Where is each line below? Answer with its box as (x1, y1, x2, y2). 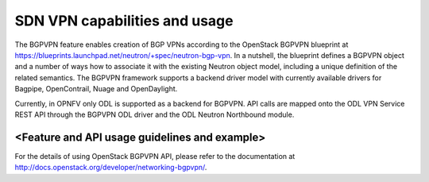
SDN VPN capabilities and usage (14, 12, 234, 29)
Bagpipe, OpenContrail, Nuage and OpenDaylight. (14, 84, 178, 94)
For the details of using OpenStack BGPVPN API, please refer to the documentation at (14, 151, 296, 161)
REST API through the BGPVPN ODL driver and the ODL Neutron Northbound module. (14, 110, 295, 119)
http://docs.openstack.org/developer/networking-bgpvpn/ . (14, 163, 207, 172)
